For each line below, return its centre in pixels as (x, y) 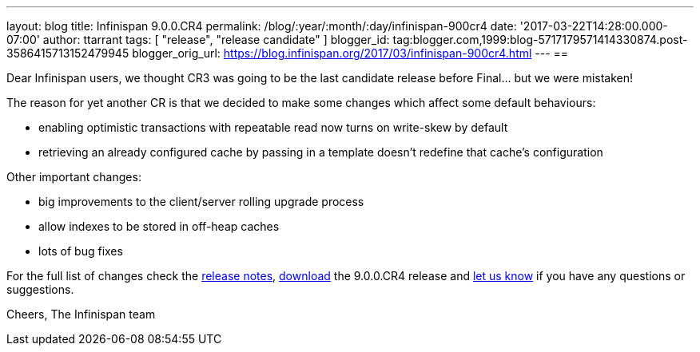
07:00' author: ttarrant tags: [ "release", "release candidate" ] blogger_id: (198, 40)
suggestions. (40, 289)
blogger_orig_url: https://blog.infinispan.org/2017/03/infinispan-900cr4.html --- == (350, 53)
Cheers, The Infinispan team (81, 314)
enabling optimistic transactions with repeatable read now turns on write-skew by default (273, 127)
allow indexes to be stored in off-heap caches (159, 226)
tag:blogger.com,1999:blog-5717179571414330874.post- (540, 40)
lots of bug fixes (81, 251)
